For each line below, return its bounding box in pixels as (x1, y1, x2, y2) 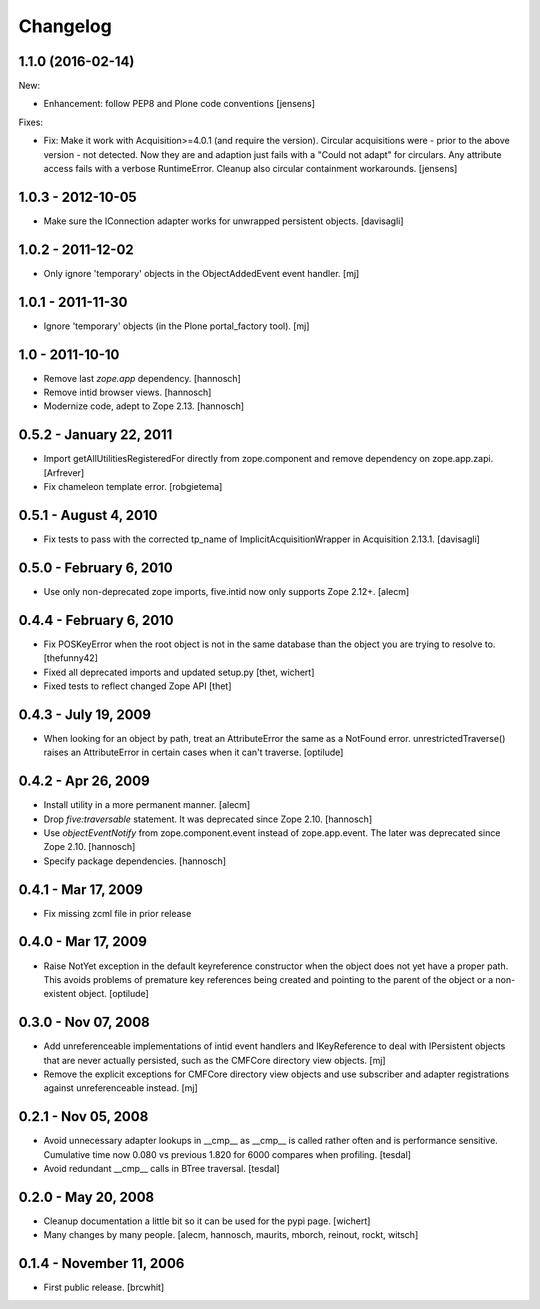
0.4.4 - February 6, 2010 (18, 611, 174, 629)
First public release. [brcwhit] (43, 1281, 165, 1294)
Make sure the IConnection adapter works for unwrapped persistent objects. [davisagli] (43, 215, 404, 227)
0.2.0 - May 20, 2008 (18, 1188, 155, 1205)
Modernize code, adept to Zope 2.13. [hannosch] (43, 400, 245, 412)
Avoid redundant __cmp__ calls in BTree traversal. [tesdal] (43, 1163, 280, 1175)
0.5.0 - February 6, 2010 (18, 559, 174, 576)
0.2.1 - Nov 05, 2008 (18, 1108, 149, 1125)
